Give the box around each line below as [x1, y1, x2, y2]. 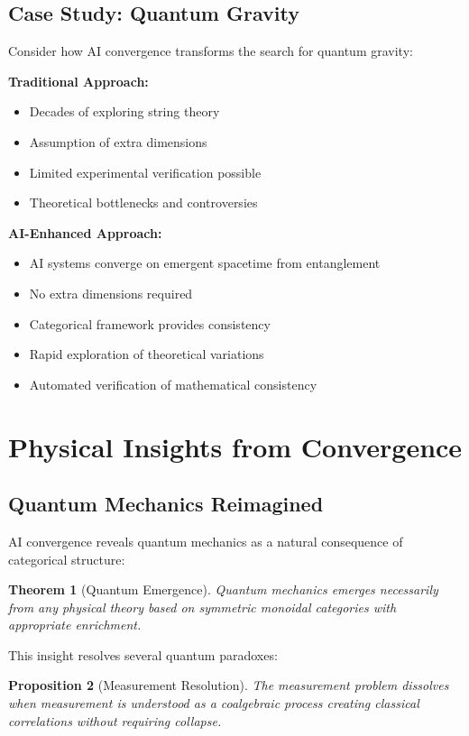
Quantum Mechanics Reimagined [8, 490, 324, 518]
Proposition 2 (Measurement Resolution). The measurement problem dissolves [8, 676, 449, 695]
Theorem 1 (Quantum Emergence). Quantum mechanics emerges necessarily [8, 580, 438, 599]
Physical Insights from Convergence [8, 428, 463, 465]
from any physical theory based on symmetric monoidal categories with [8, 597, 397, 616]
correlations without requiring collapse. [8, 711, 222, 730]
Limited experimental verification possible [29, 162, 262, 181]
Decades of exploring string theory [29, 102, 220, 121]
